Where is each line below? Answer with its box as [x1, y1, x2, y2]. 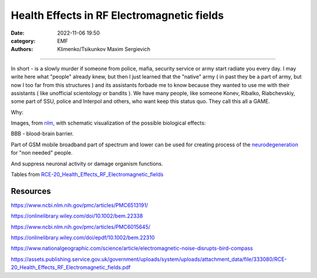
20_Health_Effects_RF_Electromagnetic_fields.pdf [11, 264, 131, 271]
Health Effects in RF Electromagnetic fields [11, 9, 224, 22]
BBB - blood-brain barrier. [11, 130, 74, 138]
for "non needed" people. [11, 149, 73, 156]
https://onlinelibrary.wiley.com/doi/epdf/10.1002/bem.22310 [11, 234, 155, 241]
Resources [11, 186, 51, 196]
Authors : [11, 46, 33, 53]
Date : [11, 29, 25, 36]
